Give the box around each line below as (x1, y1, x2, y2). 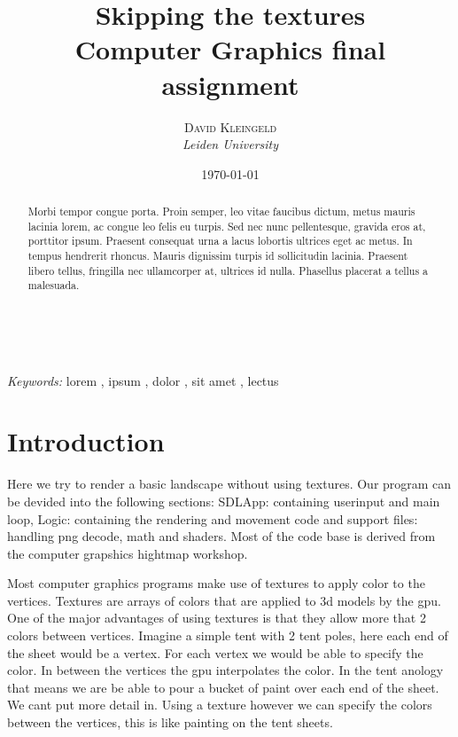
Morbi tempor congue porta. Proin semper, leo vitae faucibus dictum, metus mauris (27, 204, 415, 219)
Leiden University (182, 135, 279, 153)
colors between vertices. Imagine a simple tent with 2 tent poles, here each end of (7, 626, 448, 645)
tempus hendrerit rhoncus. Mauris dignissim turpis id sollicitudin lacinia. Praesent (27, 248, 408, 263)
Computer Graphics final (74, 31, 386, 67)
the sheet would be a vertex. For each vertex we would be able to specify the (7, 643, 423, 662)
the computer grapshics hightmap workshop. (7, 544, 248, 562)
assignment (161, 66, 299, 102)
